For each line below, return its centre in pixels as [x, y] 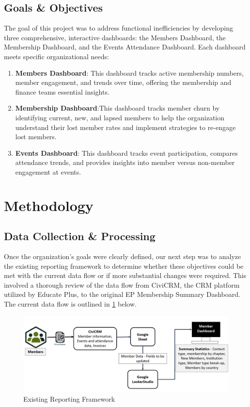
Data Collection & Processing [80, 236]
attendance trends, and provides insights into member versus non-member [125, 162]
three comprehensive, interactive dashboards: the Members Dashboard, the [115, 37]
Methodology [49, 205]
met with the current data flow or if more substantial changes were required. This [125, 275]
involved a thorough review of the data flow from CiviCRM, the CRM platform [122, 285]
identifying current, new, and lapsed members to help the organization [120, 117]
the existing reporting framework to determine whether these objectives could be [124, 266]
